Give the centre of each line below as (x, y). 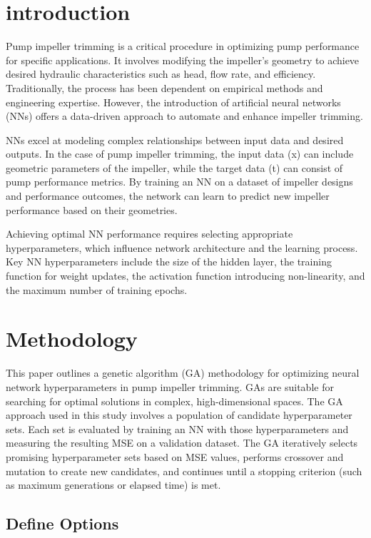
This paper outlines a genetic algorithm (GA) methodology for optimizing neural (183, 373)
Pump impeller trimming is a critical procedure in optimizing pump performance (183, 46)
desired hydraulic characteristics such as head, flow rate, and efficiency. (161, 74)
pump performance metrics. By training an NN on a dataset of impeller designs (179, 182)
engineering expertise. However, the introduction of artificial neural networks (173, 102)
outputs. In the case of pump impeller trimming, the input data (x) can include (180, 154)
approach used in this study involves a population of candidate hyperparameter (179, 415)
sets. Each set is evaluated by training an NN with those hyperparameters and (177, 428)
